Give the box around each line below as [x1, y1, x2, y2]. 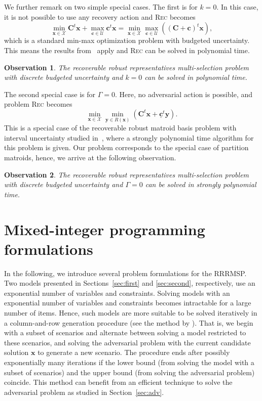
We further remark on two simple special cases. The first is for [4, 2, 198, 12]
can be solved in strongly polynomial [145, 179, 256, 190]
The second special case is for [4, 88, 95, 99]
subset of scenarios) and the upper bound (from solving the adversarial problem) [4, 367, 255, 377]
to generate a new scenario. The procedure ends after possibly [38, 347, 230, 358]
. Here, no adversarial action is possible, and [115, 88, 253, 99]
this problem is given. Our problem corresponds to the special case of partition [4, 142, 249, 153]
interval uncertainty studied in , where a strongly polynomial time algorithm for [4, 132, 254, 143]
